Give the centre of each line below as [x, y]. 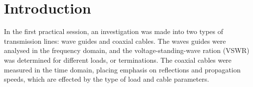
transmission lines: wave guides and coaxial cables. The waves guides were [115, 41]
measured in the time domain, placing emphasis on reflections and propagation [122, 69]
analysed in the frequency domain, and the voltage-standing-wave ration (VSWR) [127, 50]
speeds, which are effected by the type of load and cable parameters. [107, 79]
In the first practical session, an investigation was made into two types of [114, 31]
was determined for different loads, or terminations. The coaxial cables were [118, 60]
